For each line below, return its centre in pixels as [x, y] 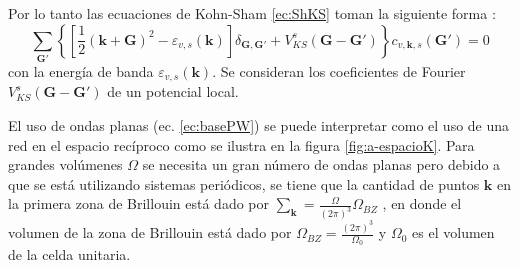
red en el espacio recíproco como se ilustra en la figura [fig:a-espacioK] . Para [241, 144]
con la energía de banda [81, 70]
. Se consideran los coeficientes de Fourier [339, 70]
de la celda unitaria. [69, 254]
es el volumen [453, 232]
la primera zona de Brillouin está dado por [139, 203]
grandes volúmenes [65, 164]
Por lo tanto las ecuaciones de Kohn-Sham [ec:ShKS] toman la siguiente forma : [252, 13]
